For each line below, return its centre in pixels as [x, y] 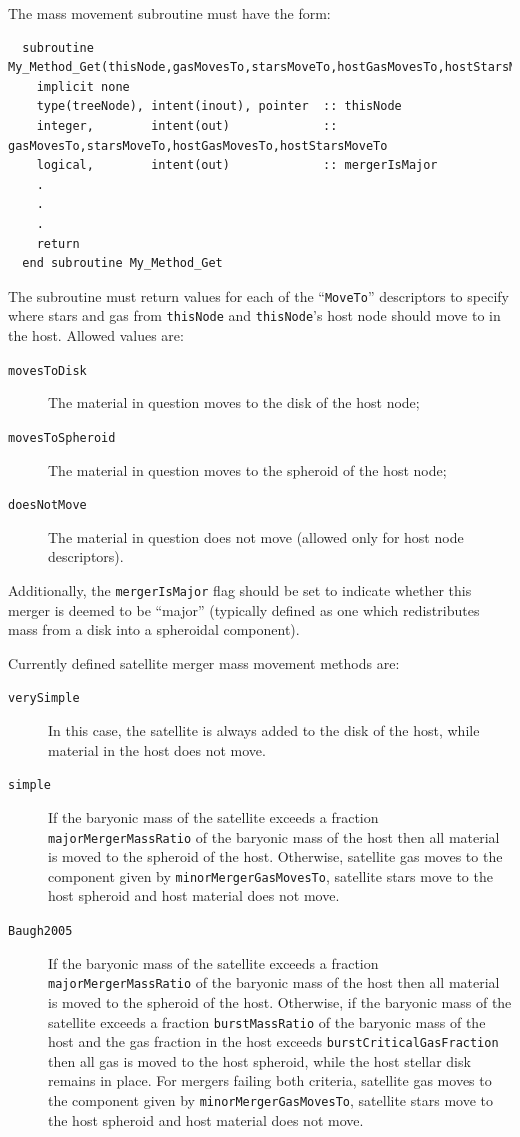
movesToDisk [47, 370]
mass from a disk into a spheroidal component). [154, 629]
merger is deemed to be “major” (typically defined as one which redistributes [244, 609]
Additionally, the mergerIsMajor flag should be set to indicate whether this [240, 589]
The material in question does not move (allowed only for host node [256, 536]
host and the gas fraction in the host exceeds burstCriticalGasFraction [273, 1041]
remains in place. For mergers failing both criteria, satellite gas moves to [270, 1080]
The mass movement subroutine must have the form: [169, 13]
